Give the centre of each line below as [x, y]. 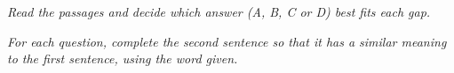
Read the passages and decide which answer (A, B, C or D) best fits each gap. [219, 11]
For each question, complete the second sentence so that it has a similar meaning [227, 41]
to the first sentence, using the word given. [123, 58]
